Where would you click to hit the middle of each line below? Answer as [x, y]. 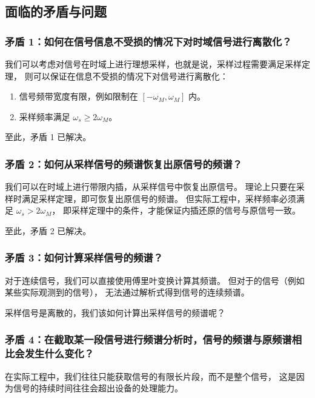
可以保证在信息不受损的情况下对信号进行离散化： [131, 76]
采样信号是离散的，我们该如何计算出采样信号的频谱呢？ [115, 312]
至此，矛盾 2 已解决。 [48, 230]
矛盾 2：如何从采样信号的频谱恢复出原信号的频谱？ [124, 164]
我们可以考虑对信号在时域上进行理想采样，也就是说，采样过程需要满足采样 [153, 64]
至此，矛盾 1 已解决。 [48, 137]
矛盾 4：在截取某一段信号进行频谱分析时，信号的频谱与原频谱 [148, 339]
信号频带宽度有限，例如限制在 [78, 96]
